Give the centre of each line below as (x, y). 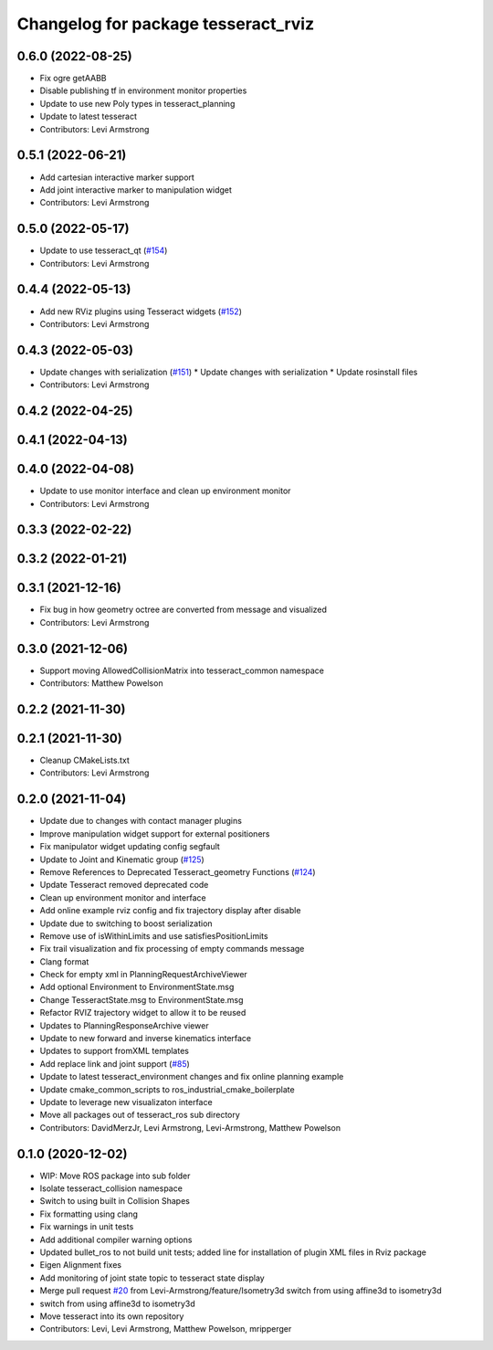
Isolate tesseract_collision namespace (111, 1188)
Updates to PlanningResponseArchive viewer (124, 1025)
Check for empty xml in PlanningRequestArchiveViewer (144, 975)
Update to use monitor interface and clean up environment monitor (165, 491)
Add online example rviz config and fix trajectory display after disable (170, 911)
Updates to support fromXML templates (114, 1051)
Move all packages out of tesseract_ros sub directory (140, 1115)
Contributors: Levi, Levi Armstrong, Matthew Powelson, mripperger (166, 1329)
